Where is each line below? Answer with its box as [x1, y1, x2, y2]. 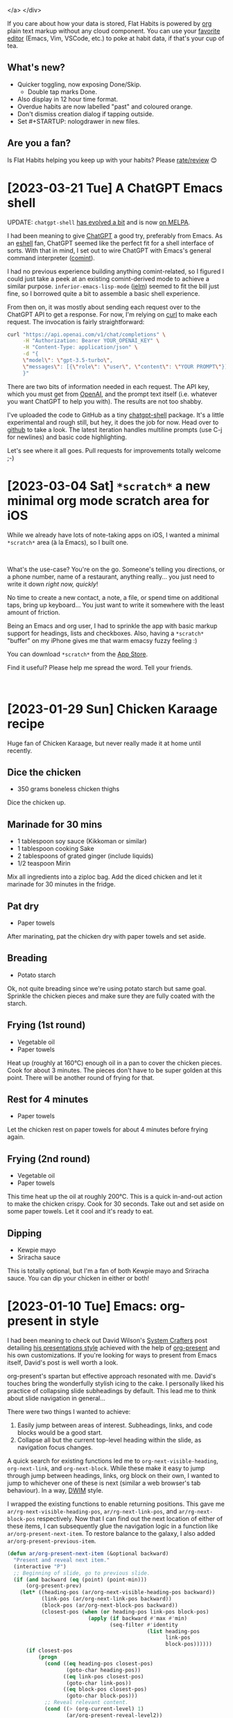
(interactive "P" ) [13, 1563, 67, 1570]
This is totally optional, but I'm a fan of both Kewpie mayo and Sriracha [7, 1266, 209, 1275]
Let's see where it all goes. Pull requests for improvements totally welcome [7, 446, 221, 454]
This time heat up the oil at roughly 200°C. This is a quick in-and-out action [7, 1193, 223, 1201]
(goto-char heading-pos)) [66, 1667, 141, 1673]
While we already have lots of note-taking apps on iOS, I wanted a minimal [7, 530, 220, 539]
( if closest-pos [25, 1647, 73, 1655]
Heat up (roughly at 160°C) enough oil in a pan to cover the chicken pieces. [7, 1058, 223, 1067]
